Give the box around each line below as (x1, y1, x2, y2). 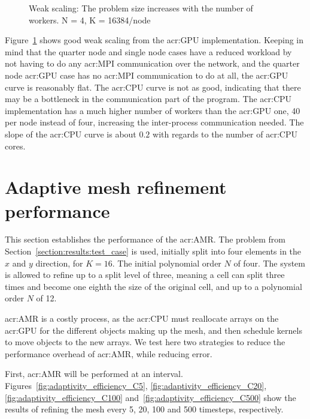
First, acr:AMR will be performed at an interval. (5, 367, 183, 380)
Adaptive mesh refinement (5, 175, 227, 199)
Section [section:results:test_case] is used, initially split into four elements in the (5, 245, 302, 258)
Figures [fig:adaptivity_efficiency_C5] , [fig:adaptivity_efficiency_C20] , (5, 379, 267, 391)
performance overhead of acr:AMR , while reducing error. (5, 347, 212, 360)
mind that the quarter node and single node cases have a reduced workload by (5, 45, 292, 58)
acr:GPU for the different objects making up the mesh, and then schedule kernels (5, 324, 302, 336)
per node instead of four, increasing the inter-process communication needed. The (5, 116, 304, 128)
